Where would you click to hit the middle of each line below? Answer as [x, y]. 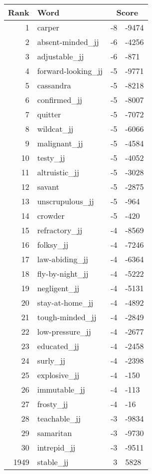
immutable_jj [61, 389]
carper [48, 27]
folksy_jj [53, 244]
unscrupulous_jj [66, 201]
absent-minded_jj [68, 42]
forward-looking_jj [70, 71]
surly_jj [51, 360]
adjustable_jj [61, 56]
